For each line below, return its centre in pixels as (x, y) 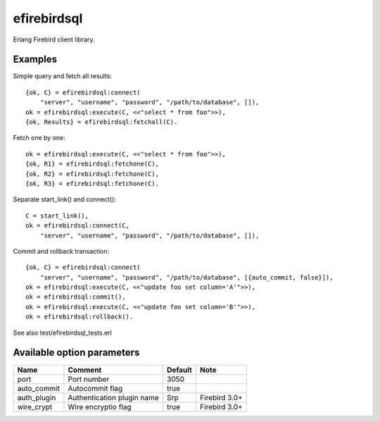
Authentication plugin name (114, 397)
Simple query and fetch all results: (63, 76)
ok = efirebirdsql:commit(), (76, 297)
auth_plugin (37, 397)
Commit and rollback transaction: (61, 251)
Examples (35, 60)
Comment (85, 370)
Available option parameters (76, 353)
